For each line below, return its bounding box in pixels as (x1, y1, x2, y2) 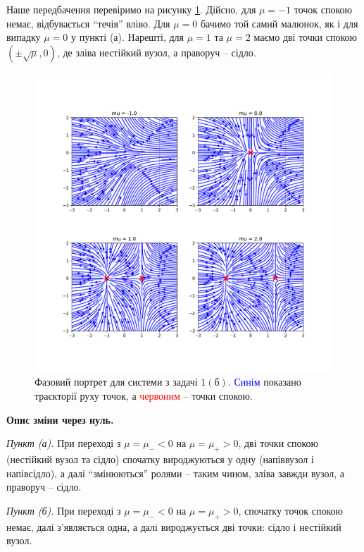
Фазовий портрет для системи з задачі (34, 374, 198, 389)
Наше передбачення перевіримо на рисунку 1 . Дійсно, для (6, 2, 256, 16)
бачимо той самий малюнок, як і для (200, 16, 358, 30)
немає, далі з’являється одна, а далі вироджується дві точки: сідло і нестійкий (6, 519, 341, 534)
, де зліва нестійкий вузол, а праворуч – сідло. (56, 44, 256, 59)
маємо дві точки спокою (253, 30, 357, 44)
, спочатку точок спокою (238, 503, 343, 517)
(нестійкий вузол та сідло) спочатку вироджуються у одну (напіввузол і (6, 451, 314, 466)
